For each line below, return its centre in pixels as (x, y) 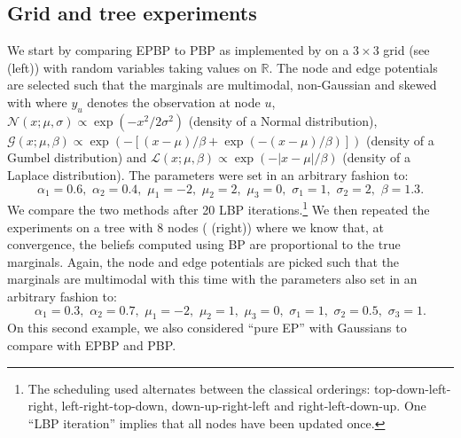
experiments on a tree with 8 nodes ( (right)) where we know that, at (195, 227)
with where (37, 102)
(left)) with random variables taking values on (132, 67)
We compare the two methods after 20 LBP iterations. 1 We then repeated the (219, 208)
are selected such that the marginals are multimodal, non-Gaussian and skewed (222, 85)
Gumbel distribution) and (77, 157)
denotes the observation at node (174, 102)
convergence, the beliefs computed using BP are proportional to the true (204, 244)
